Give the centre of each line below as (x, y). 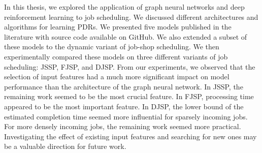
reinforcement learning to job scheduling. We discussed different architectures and (131, 17)
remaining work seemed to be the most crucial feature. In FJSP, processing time (129, 96)
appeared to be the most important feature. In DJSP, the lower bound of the (124, 106)
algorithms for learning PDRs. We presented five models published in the (118, 27)
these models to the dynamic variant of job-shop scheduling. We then (112, 47)
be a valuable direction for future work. (65, 146)
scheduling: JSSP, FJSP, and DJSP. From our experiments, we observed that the (130, 66)
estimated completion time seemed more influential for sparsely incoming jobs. (126, 116)
